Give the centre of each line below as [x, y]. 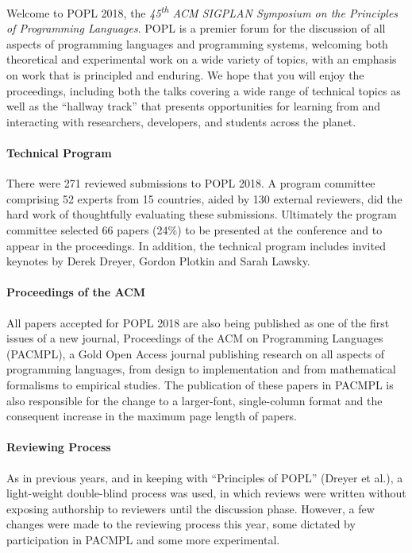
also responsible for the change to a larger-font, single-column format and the [194, 400]
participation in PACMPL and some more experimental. [143, 539]
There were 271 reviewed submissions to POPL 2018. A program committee [191, 183]
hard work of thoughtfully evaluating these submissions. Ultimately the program [202, 214]
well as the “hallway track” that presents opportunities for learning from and [194, 106]
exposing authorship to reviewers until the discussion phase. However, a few [191, 508]
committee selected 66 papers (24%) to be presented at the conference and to [194, 229]
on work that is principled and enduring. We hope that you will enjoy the [185, 75]
